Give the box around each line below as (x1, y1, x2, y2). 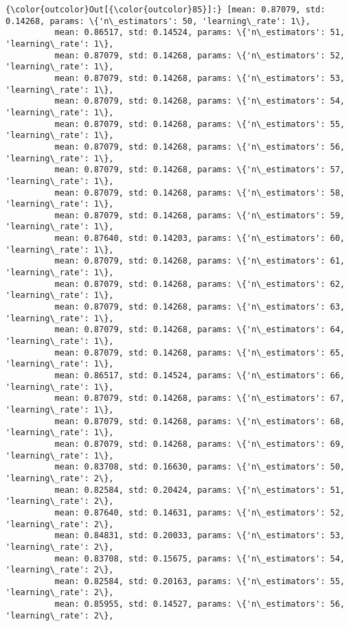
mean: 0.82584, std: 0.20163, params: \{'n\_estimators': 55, (54, 576, 345, 586)
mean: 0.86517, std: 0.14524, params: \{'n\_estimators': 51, (54, 27, 345, 38)
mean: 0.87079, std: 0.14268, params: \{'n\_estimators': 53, (54, 73, 345, 83)
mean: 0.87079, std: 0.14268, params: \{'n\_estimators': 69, (54, 439, 345, 449)
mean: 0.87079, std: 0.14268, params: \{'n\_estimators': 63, (54, 302, 345, 312)
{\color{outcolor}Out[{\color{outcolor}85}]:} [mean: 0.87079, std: (5, 5, 326, 14)
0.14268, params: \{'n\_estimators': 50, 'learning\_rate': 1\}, (5, 16, 311, 26)
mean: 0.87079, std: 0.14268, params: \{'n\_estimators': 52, (54, 50, 345, 60)
